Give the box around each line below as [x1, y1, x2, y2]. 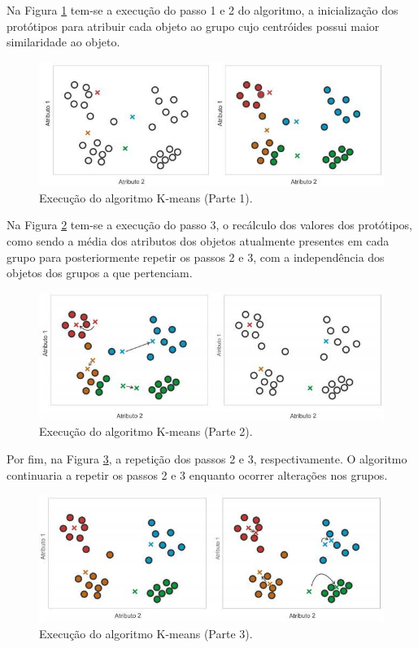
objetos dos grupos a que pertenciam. [7, 264, 193, 281]
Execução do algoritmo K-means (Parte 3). [39, 625, 253, 642]
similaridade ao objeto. [7, 33, 120, 50]
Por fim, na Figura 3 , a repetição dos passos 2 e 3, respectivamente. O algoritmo [7, 450, 407, 468]
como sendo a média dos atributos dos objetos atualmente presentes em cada [7, 232, 390, 249]
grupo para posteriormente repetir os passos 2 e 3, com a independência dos [7, 248, 385, 265]
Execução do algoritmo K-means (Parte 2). [39, 423, 253, 440]
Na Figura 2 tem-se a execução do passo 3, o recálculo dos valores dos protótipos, [7, 216, 412, 233]
